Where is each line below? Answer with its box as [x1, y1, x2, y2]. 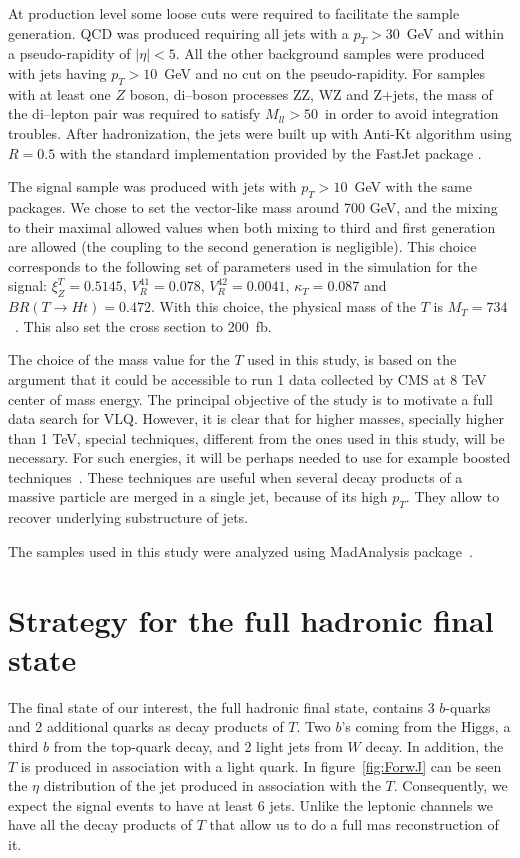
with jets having [8, 62, 107, 83]
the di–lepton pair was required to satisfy [8, 103, 261, 124]
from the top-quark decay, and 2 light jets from [53, 735, 343, 756]
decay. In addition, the [365, 735, 504, 756]
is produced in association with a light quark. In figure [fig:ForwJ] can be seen [20, 755, 502, 776]
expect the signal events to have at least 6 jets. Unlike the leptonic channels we [8, 794, 493, 815]
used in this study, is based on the [247, 349, 457, 370]
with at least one [8, 83, 111, 104]
